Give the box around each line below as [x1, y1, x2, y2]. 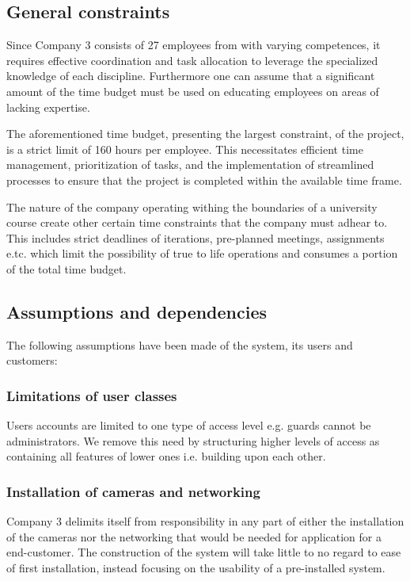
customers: [6, 352, 58, 369]
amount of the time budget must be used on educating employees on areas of [6, 82, 379, 99]
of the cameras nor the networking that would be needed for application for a [6, 528, 382, 545]
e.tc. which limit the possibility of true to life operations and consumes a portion [6, 245, 398, 262]
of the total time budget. [6, 260, 127, 277]
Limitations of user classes [6, 385, 177, 405]
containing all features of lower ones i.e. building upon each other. [6, 448, 326, 464]
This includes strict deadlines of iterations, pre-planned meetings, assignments [6, 229, 385, 246]
